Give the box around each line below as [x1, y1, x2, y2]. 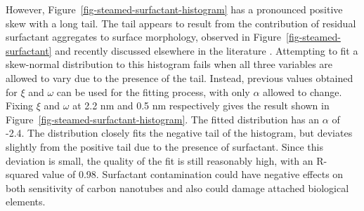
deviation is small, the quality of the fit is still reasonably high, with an [6, 153, 313, 168]
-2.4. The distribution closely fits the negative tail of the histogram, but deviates [6, 125, 353, 140]
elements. [6, 194, 46, 209]
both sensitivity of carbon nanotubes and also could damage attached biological [6, 180, 349, 195]
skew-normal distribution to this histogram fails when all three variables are [6, 57, 333, 72]
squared [6, 167, 39, 182]
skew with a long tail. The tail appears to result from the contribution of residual [6, 15, 356, 30]
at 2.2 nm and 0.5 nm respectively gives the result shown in [72, 98, 330, 113]
